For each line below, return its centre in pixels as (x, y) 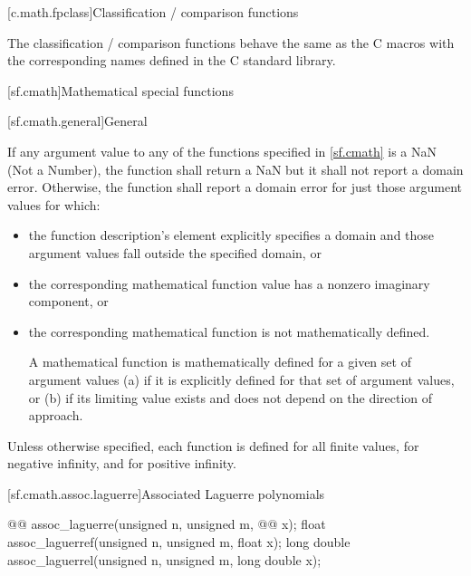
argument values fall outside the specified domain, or (175, 252)
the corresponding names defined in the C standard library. (172, 60)
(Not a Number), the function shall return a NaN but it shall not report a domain (235, 169)
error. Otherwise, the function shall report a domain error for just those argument (235, 187)
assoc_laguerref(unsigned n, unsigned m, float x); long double (179, 542)
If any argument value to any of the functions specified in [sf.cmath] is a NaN (222, 151)
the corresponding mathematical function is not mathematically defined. (229, 331)
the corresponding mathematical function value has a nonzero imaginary (229, 283)
